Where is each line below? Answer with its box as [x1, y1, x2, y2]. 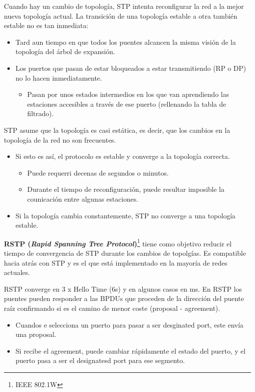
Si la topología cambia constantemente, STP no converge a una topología [15, 210, 236, 220]
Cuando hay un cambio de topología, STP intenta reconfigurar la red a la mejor [4, 1, 244, 11]
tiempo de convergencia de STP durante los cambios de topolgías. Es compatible [4, 247, 246, 258]
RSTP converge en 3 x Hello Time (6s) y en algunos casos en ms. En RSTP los [4, 283, 242, 294]
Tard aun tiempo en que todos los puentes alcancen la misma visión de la [15, 36, 236, 47]
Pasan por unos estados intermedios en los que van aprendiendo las [27, 89, 229, 99]
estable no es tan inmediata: [4, 20, 89, 30]
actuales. [4, 267, 30, 277]
